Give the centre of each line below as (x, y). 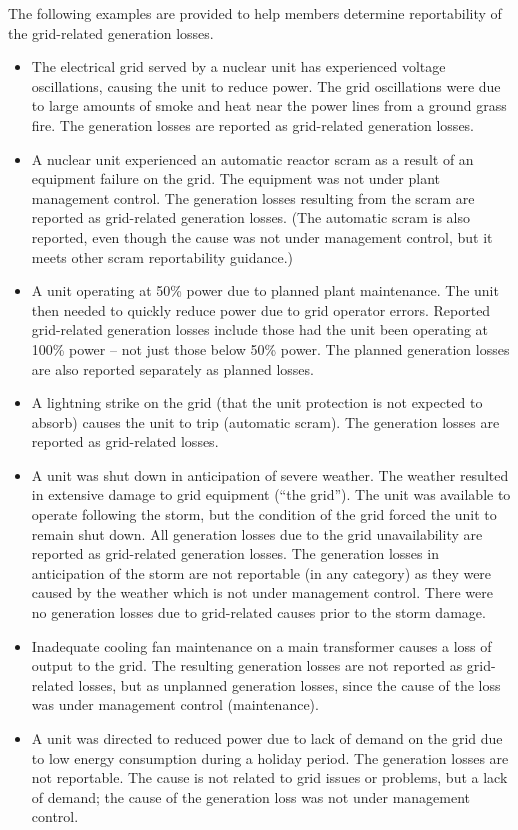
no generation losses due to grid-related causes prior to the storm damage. (258, 612)
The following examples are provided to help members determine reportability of (255, 13)
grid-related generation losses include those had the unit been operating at (260, 329)
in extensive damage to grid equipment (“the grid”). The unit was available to (271, 494)
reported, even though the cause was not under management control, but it (262, 236)
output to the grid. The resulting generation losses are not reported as (247, 665)
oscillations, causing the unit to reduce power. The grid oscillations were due (266, 85)
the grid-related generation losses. (111, 32)
